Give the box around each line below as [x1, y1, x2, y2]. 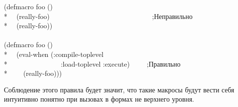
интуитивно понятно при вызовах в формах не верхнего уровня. [4, 94, 194, 104]
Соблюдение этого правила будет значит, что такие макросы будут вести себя [4, 84, 235, 94]
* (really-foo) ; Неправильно [4, 11, 193, 21]
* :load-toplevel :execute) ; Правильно [4, 58, 181, 69]
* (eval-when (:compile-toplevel [4, 49, 104, 59]
